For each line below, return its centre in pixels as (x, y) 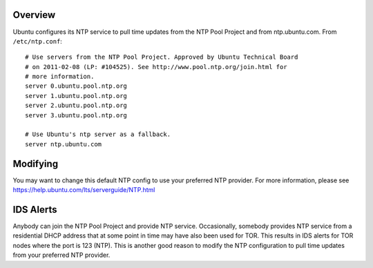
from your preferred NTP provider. (61, 255)
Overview (34, 15)
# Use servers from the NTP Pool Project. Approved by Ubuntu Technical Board (162, 57)
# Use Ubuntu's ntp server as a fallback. (98, 134)
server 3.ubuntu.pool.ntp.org (76, 115)
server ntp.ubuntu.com (64, 144)
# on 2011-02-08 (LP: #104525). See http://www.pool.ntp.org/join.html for (156, 67)
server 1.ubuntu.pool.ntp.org (76, 96)
